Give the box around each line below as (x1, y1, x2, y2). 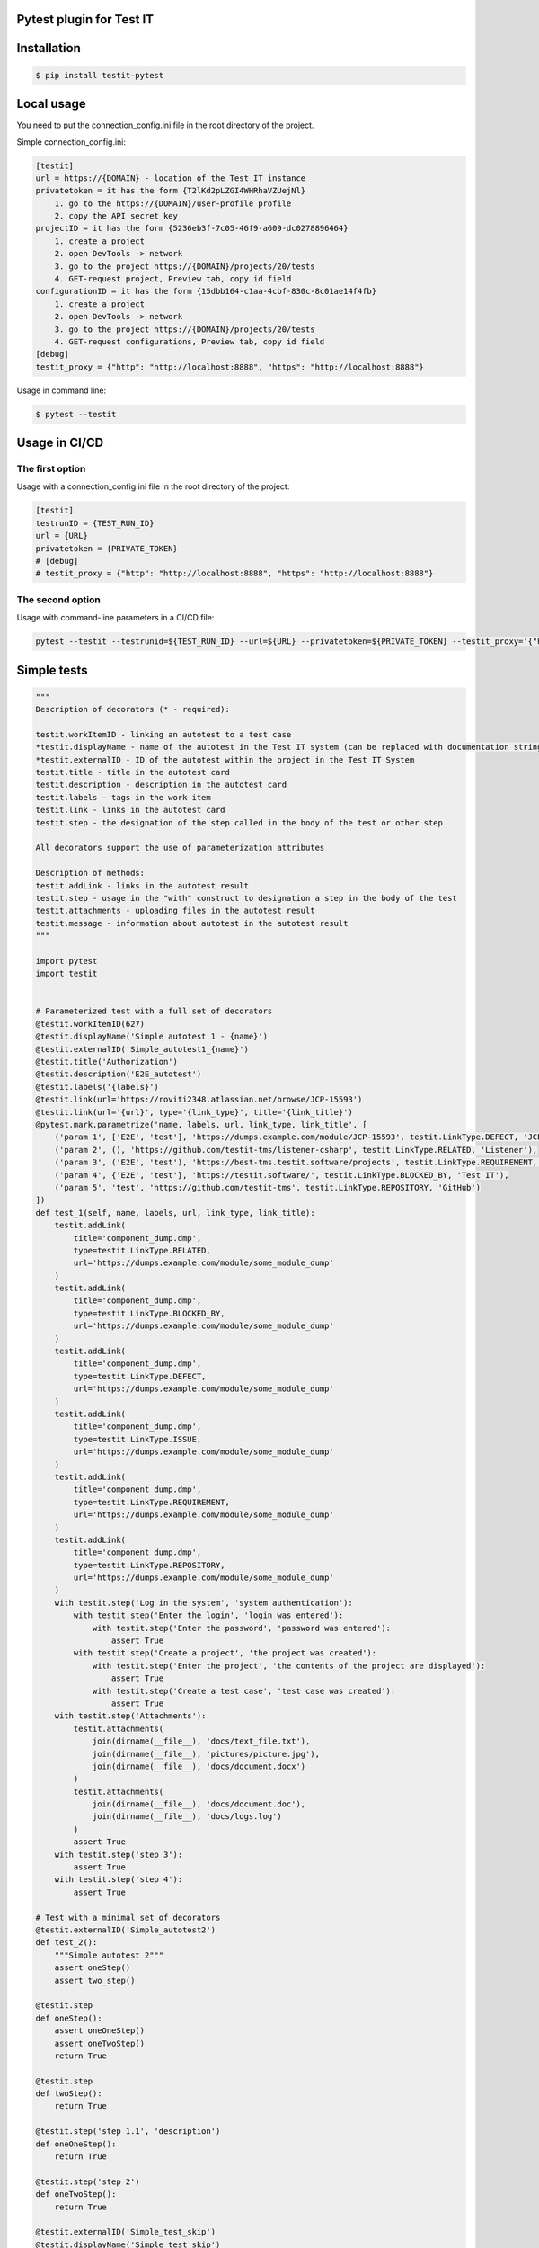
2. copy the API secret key (54, 211, 179, 221)
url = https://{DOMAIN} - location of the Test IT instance (35, 173, 306, 183)
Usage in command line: (16, 385, 107, 396)
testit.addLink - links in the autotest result (35, 880, 249, 890)
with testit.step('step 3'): (54, 1849, 183, 1860)
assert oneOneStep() (54, 2026, 146, 2036)
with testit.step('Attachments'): (54, 1711, 207, 1721)
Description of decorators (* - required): (35, 704, 231, 715)
